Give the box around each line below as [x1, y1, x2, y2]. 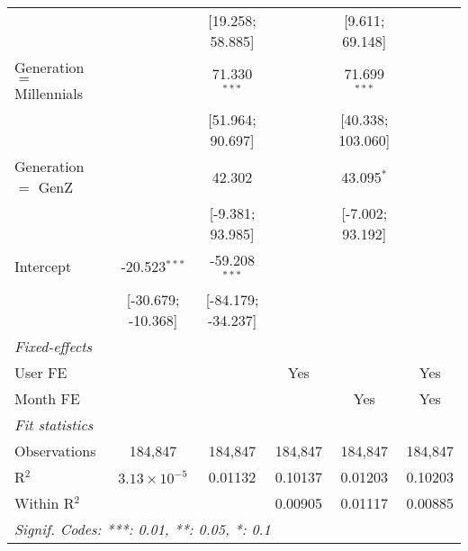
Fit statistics [14, 413, 94, 435]
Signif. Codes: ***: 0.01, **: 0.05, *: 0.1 [14, 518, 271, 539]
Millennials [14, 83, 84, 104]
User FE [14, 361, 67, 383]
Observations [14, 439, 96, 461]
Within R [14, 492, 75, 513]
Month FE [14, 387, 80, 409]
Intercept [14, 256, 72, 277]
